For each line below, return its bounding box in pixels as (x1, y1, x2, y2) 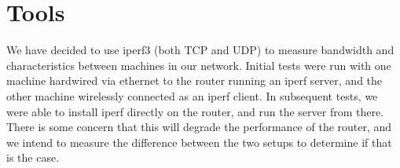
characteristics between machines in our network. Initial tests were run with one (6, 57, 391, 73)
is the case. (6, 149, 60, 166)
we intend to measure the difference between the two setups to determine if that (6, 133, 392, 150)
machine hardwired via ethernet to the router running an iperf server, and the (6, 72, 383, 89)
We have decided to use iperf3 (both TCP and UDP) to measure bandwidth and (6, 42, 394, 58)
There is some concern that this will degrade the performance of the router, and (6, 119, 392, 135)
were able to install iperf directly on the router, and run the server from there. (6, 103, 384, 119)
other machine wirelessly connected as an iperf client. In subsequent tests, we (6, 87, 378, 104)
